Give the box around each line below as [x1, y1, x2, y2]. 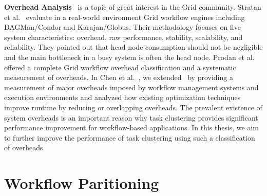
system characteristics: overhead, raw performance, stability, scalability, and [4, 31, 243, 42]
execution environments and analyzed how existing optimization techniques [4, 92, 241, 103]
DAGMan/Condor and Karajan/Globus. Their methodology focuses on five [4, 22, 241, 32]
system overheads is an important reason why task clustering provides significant [4, 112, 258, 123]
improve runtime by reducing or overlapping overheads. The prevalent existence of [4, 102, 262, 112]
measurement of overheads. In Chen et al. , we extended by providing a [4, 72, 233, 83]
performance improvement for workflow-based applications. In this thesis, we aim [4, 122, 259, 133]
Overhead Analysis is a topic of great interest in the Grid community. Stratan [4, 2, 261, 12]
